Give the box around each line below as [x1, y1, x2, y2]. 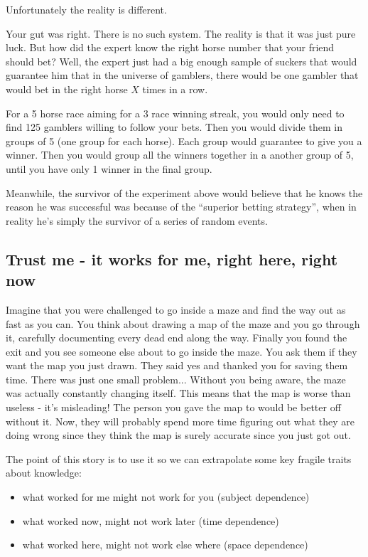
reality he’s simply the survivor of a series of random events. [6, 213, 268, 228]
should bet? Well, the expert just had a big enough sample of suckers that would [6, 53, 357, 68]
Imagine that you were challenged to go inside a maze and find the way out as [6, 302, 346, 317]
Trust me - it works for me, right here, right [6, 248, 338, 270]
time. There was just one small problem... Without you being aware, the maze [6, 371, 346, 386]
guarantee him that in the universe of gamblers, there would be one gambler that [6, 68, 359, 83]
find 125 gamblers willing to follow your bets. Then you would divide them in [6, 120, 342, 134]
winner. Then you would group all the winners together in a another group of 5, [6, 147, 354, 162]
